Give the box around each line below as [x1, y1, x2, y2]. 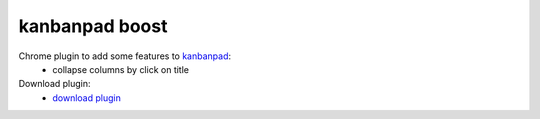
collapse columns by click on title [52, 63, 190, 75]
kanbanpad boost [18, 15, 168, 37]
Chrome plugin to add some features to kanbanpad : [18, 50, 232, 62]
